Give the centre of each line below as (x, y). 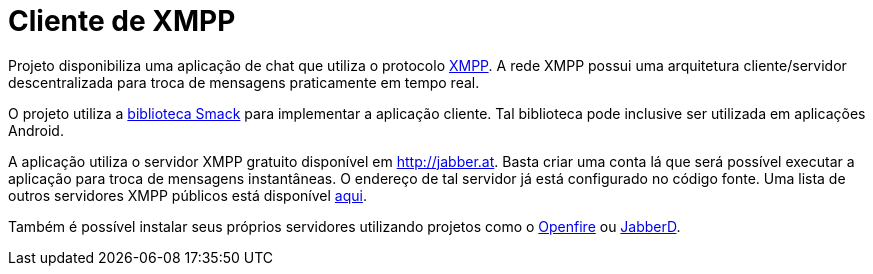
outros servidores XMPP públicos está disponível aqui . (187, 195)
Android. (36, 130)
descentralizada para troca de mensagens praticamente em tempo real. (244, 82)
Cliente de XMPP (122, 21)
